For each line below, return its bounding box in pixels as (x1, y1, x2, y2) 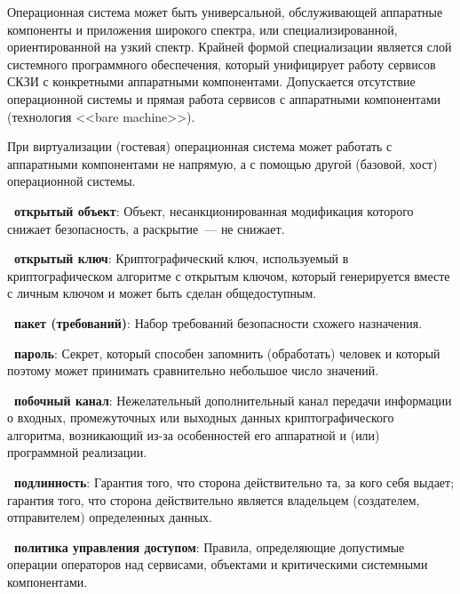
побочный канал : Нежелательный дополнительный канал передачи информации (14, 390, 452, 409)
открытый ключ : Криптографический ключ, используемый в (14, 249, 349, 268)
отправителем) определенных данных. (7, 508, 212, 526)
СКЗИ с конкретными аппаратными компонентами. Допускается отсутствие (7, 72, 416, 91)
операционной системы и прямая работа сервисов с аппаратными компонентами (7, 89, 441, 108)
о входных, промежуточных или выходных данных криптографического (7, 408, 394, 427)
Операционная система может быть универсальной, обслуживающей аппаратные (7, 3, 443, 20)
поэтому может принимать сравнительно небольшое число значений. (7, 361, 379, 380)
